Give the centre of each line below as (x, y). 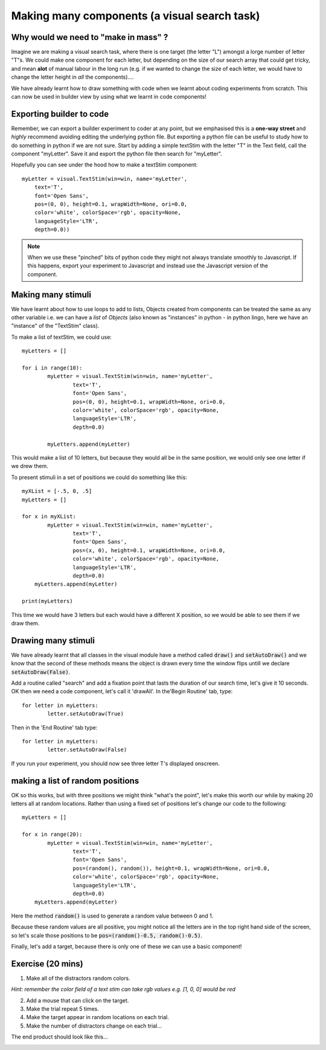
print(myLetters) (47, 601)
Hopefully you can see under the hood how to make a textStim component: (104, 165)
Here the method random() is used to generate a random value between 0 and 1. (112, 916)
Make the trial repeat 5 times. (63, 1009)
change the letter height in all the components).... (72, 77)
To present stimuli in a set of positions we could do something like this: (99, 477)
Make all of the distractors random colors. (78, 978)
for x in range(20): (52, 834)
